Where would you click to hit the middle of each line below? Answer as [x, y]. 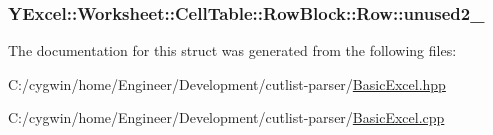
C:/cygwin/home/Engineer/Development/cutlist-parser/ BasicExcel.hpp [227, 83]
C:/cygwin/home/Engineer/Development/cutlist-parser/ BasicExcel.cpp [226, 117]
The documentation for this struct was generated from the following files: [232, 50]
